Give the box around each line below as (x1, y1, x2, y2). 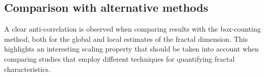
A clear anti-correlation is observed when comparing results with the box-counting (4, 23, 261, 34)
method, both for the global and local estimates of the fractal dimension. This (4, 33, 248, 44)
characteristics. (4, 63, 50, 74)
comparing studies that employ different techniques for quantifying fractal (4, 53, 235, 64)
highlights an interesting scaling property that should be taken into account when (4, 43, 259, 54)
